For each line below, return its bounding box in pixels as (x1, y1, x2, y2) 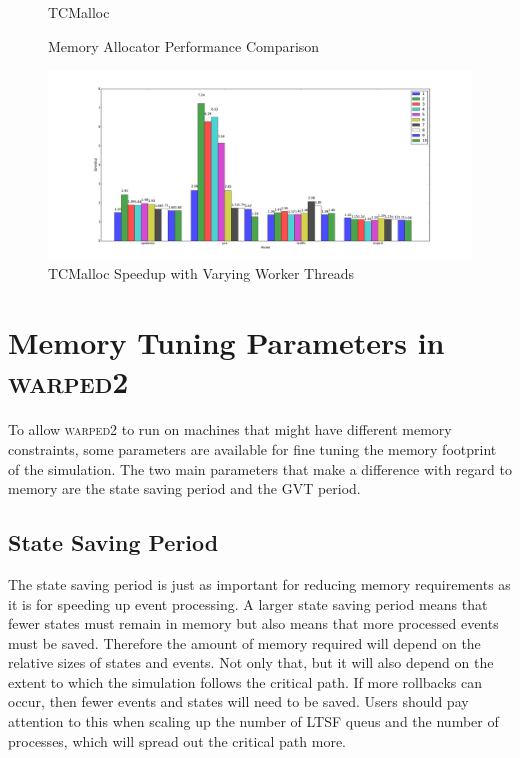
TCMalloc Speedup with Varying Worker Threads (48, 263, 354, 284)
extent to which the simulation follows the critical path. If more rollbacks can (8, 671, 482, 692)
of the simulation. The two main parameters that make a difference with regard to (8, 458, 512, 479)
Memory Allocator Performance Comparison (48, 35, 320, 56)
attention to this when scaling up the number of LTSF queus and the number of (8, 711, 499, 732)
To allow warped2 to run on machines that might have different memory (8, 419, 452, 440)
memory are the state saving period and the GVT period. (8, 478, 361, 499)
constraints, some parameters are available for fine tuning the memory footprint (8, 438, 497, 459)
